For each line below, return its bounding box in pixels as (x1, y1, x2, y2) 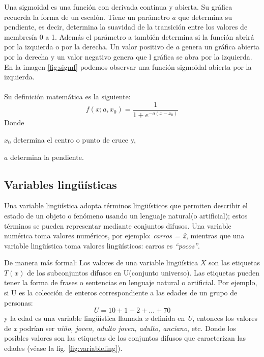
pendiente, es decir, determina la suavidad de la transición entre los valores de (4, 21, 248, 32)
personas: (4, 297, 33, 308)
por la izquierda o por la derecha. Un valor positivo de (4, 41, 173, 52)
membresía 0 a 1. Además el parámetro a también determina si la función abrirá (4, 31, 254, 42)
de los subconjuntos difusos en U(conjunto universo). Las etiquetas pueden (27, 267, 259, 278)
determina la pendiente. (10, 151, 84, 162)
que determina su (178, 11, 232, 22)
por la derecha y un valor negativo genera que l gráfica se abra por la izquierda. (4, 51, 252, 62)
